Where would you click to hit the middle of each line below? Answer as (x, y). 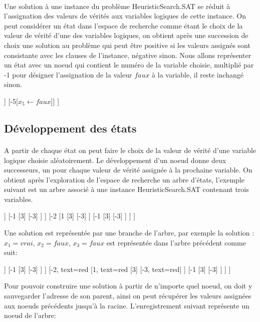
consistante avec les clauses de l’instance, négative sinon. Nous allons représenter (128, 55)
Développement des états (70, 128)
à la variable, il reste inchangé (198, 74)
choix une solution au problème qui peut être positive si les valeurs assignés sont (127, 45)
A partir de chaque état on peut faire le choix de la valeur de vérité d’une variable (130, 150)
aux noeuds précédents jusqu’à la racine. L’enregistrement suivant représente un (127, 305)
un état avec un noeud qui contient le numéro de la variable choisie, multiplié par (129, 65)
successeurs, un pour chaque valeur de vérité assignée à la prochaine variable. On (128, 170)
